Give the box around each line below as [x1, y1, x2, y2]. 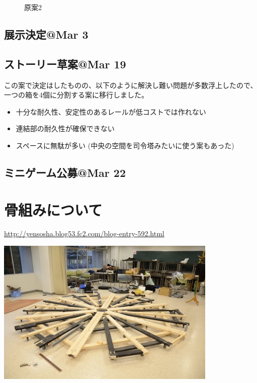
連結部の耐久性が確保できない [16, 123, 115, 134]
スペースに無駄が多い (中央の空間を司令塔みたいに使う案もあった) [16, 140, 234, 150]
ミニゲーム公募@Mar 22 [4, 164, 126, 180]
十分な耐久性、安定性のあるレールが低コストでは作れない [16, 106, 206, 117]
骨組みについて [4, 199, 103, 220]
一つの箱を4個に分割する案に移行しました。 [4, 89, 148, 100]
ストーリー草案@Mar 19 [4, 56, 126, 71]
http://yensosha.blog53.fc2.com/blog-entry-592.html [4, 228, 164, 239]
